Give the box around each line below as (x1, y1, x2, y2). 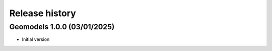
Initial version (22, 36, 50, 42)
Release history (9, 8, 77, 19)
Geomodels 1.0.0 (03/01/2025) (9, 22, 115, 31)
